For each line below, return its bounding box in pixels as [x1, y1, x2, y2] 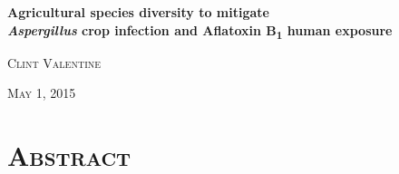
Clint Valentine [7, 53, 102, 72]
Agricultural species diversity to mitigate [7, 3, 269, 21]
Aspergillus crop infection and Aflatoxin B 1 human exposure [7, 20, 393, 42]
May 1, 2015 [7, 83, 76, 102]
